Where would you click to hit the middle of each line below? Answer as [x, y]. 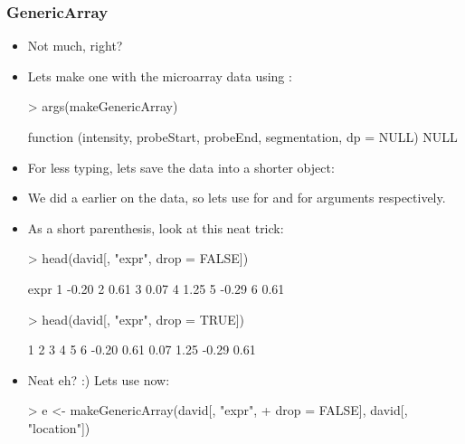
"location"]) [59, 427]
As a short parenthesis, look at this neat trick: [156, 227]
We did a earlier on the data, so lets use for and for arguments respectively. [237, 198]
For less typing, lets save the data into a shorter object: [181, 167]
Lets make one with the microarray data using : [160, 76]
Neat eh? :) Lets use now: [99, 379]
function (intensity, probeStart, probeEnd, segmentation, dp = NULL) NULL [242, 137]
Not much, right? [75, 46]
